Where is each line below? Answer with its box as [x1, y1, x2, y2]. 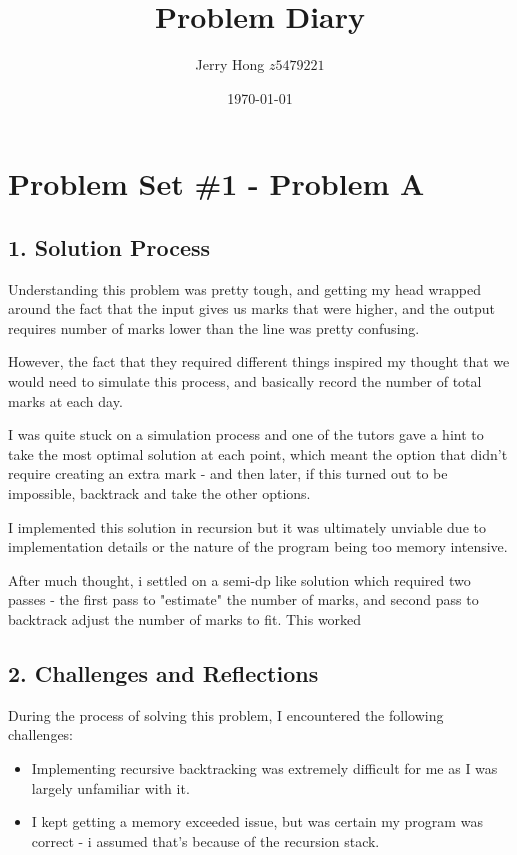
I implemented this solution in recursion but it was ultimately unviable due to [8, 516, 486, 537]
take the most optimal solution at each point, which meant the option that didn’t [8, 443, 508, 464]
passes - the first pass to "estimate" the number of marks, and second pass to [8, 589, 479, 610]
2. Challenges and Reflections [8, 658, 319, 688]
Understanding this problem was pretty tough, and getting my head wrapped [8, 278, 481, 299]
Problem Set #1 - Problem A [8, 163, 425, 204]
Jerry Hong [195, 54, 265, 75]
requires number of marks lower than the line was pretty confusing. [8, 317, 420, 338]
